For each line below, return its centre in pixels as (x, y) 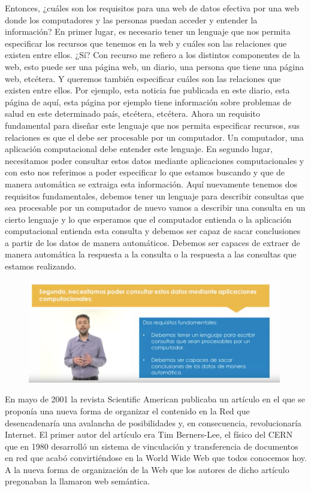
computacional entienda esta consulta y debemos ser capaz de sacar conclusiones (153, 231)
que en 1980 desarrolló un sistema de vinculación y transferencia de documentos (152, 446)
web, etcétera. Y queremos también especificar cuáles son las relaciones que (143, 78)
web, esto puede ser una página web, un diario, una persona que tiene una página (154, 66)
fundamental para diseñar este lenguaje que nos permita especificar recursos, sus (152, 125)
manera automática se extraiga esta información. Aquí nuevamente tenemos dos (151, 184)
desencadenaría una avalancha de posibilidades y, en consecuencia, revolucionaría (153, 422)
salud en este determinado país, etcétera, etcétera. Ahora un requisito (132, 113)
